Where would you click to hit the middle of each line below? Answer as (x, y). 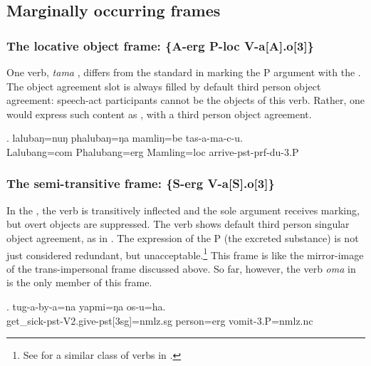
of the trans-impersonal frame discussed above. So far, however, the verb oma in (181, 268)
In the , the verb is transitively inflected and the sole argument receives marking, (183, 210)
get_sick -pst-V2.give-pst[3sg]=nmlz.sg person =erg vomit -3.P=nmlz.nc (160, 320)
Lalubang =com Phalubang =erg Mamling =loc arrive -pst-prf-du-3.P (153, 151)
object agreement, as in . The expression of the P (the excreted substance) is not (183, 237)
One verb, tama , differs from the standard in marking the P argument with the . (184, 72)
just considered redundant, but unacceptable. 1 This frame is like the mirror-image (185, 253)
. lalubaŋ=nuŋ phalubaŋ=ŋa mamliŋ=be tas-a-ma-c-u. (125, 138)
